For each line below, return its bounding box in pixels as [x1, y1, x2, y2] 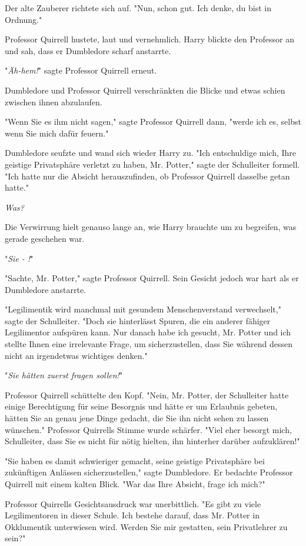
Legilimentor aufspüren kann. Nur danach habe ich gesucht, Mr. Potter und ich [5, 326, 291, 338]
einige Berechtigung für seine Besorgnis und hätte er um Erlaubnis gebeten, [5, 400, 278, 412]
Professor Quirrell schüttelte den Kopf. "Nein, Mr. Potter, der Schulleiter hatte [5, 388, 289, 401]
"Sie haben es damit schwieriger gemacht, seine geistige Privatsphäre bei [5, 454, 265, 467]
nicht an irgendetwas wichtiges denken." [5, 349, 148, 361]
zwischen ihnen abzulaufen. [5, 95, 102, 108]
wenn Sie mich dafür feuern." [5, 126, 109, 139]
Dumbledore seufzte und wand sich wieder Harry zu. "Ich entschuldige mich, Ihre [5, 147, 297, 159]
